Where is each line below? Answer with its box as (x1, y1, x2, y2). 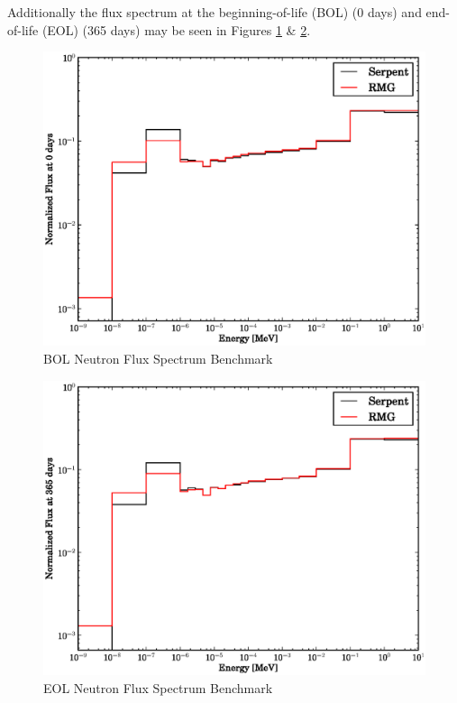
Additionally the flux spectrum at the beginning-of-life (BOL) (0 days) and (7, 3, 422, 21)
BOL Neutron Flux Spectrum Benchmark (43, 349, 273, 368)
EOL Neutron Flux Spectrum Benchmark (43, 678, 273, 697)
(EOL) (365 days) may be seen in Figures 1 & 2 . (41, 20, 311, 39)
